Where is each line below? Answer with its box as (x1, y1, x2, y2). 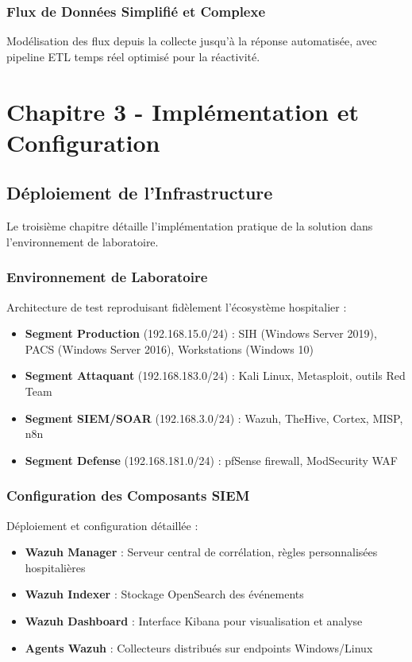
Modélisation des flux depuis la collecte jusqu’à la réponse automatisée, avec (6, 33, 377, 49)
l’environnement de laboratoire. (6, 233, 159, 250)
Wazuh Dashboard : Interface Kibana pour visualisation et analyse (25, 612, 363, 629)
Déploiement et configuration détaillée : (6, 517, 198, 533)
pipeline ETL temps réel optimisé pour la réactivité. (6, 48, 260, 64)
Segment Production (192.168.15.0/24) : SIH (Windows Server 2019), (25, 325, 377, 342)
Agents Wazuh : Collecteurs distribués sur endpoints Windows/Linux (25, 639, 373, 656)
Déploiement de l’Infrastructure (6, 180, 273, 205)
